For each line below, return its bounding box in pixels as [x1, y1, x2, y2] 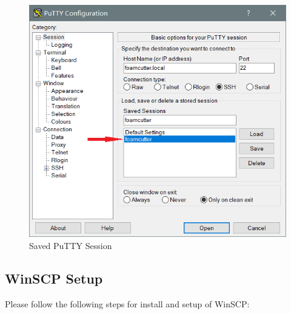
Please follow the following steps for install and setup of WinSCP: [5, 297, 250, 310]
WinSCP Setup [5, 269, 103, 288]
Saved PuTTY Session [29, 239, 112, 252]
